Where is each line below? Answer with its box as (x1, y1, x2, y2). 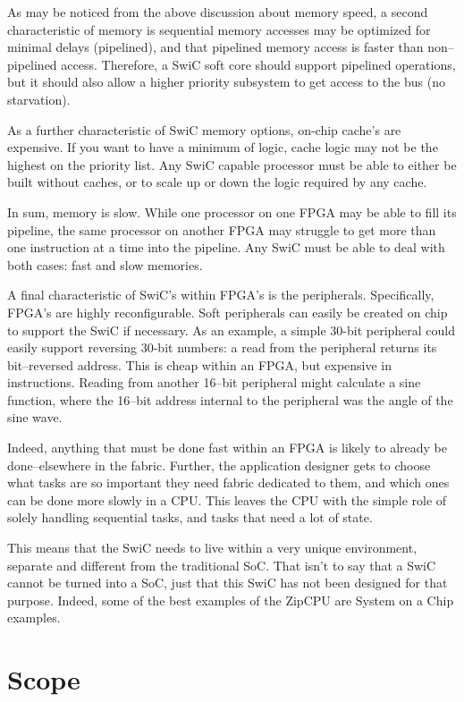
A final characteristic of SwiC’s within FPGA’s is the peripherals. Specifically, (7, 285, 434, 304)
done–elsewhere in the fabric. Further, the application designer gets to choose (7, 455, 431, 474)
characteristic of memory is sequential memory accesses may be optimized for (7, 20, 431, 38)
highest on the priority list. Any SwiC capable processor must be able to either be (7, 155, 457, 173)
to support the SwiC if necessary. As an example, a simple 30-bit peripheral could (7, 320, 456, 339)
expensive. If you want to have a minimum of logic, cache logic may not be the (7, 138, 438, 156)
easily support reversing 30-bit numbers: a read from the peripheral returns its (7, 338, 437, 357)
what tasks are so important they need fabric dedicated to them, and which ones (7, 473, 450, 492)
